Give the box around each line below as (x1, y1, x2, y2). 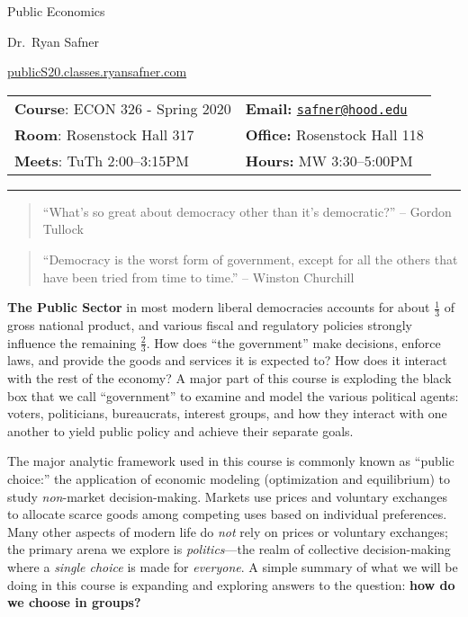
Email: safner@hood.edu (245, 97, 408, 119)
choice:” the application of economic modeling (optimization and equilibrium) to (7, 469, 451, 487)
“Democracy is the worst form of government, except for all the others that (42, 249, 458, 268)
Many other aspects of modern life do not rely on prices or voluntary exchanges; (7, 522, 448, 541)
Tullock (42, 219, 84, 238)
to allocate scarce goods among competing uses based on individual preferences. (7, 505, 447, 523)
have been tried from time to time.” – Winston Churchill (42, 267, 355, 286)
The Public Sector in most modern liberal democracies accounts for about (7, 298, 430, 317)
